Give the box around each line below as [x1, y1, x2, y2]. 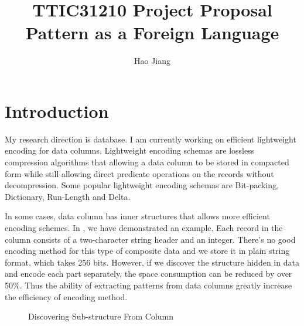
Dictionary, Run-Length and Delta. [5, 190, 131, 202]
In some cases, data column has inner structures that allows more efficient [5, 210, 270, 222]
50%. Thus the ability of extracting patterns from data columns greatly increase [5, 279, 292, 291]
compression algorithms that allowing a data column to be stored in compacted [5, 156, 289, 168]
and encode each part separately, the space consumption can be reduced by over [5, 267, 292, 280]
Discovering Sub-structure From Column [28, 310, 174, 322]
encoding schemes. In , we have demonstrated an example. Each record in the [5, 222, 283, 233]
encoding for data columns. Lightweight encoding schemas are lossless [5, 144, 255, 157]
